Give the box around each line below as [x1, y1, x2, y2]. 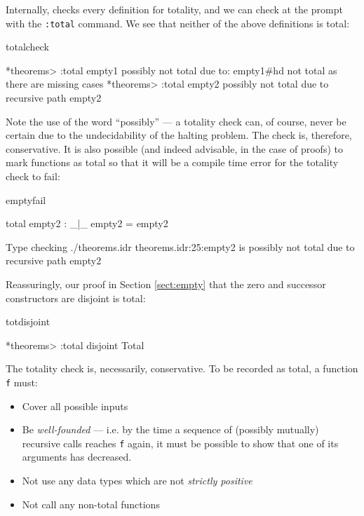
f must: [6, 374, 38, 389]
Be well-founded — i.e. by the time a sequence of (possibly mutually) [22, 422, 319, 437]
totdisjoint [6, 314, 50, 329]
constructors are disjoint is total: [6, 290, 146, 305]
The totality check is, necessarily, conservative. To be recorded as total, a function [6, 361, 358, 376]
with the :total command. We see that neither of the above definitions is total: [6, 15, 350, 30]
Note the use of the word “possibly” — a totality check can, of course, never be [6, 114, 346, 128]
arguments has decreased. [22, 449, 132, 464]
